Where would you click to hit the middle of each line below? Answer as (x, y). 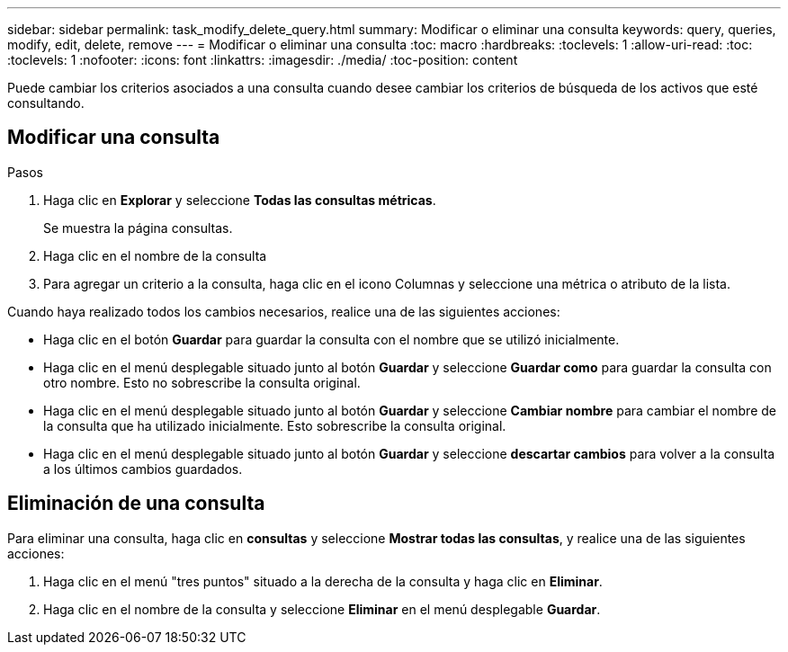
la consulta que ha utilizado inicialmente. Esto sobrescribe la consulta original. (275, 425)
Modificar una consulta (114, 138)
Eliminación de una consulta (136, 504)
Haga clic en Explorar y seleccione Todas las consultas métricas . (240, 200)
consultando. (46, 103)
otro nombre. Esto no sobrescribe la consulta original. (202, 382)
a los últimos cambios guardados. (143, 469)
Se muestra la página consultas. (138, 228)
